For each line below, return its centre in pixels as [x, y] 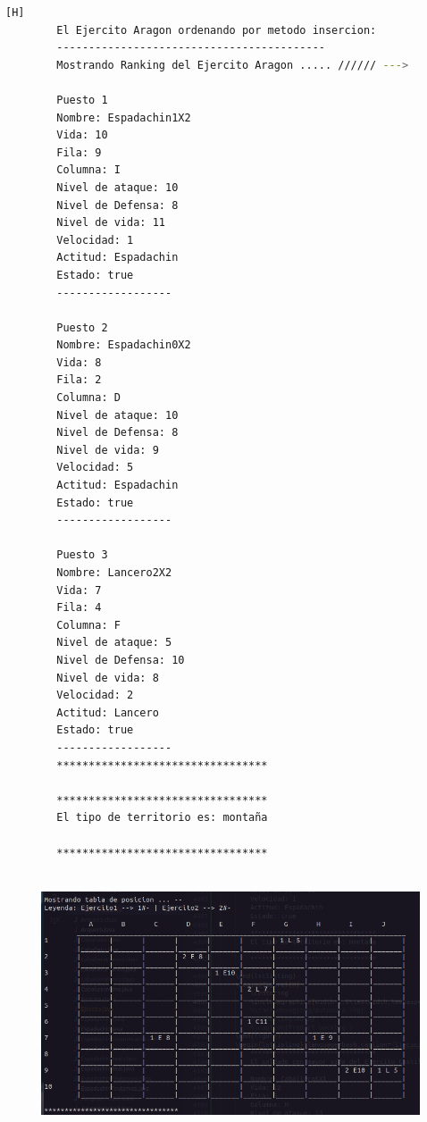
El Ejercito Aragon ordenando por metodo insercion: [217, 30]
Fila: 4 [79, 608]
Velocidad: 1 [95, 240]
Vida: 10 [82, 135]
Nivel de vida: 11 [111, 223]
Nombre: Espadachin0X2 [124, 345]
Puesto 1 [82, 100]
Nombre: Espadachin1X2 [124, 117]
